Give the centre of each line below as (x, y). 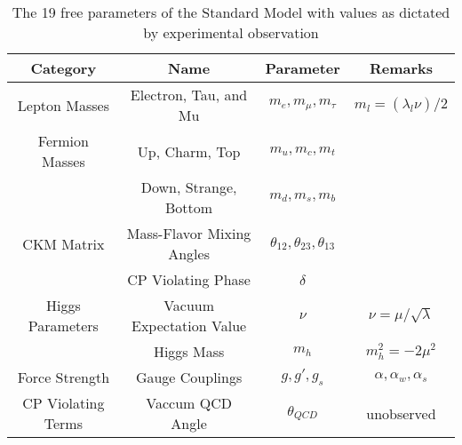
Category (64, 68)
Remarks (401, 68)
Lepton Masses (63, 105)
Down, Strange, (189, 187)
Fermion (63, 141)
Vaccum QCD (189, 403)
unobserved (401, 413)
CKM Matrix (64, 243)
